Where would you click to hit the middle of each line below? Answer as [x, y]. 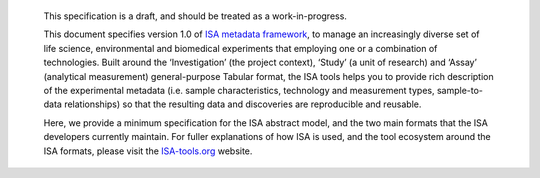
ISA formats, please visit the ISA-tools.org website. [148, 151]
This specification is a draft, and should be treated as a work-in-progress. [195, 16]
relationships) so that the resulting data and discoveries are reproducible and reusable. [242, 104]
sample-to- [460, 90]
